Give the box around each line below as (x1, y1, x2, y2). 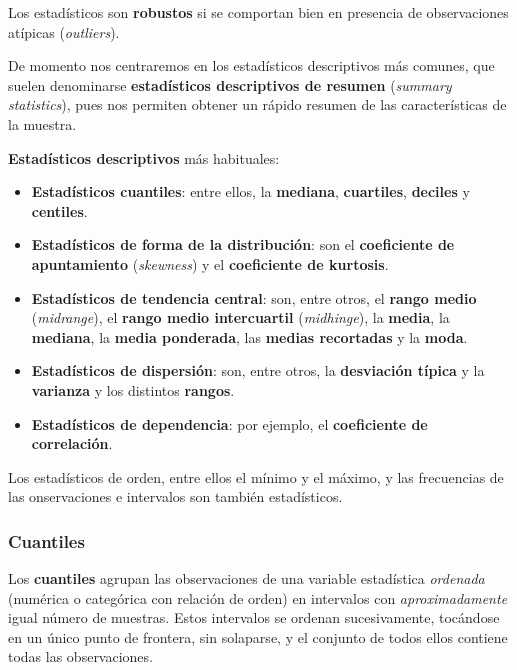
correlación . (31, 433, 113, 454)
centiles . (31, 200, 88, 221)
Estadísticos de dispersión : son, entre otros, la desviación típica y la (31, 360, 485, 381)
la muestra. (8, 113, 77, 134)
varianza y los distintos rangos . (31, 379, 235, 400)
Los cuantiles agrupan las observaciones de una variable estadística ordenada (8, 568, 485, 589)
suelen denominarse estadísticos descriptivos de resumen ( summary (8, 74, 452, 95)
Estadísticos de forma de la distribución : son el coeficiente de (31, 234, 455, 255)
